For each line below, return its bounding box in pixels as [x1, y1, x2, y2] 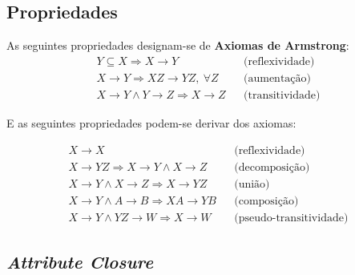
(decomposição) [234, 161, 310, 173]
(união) [234, 178, 270, 190]
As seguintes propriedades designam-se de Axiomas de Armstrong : [6, 37, 349, 54]
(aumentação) [244, 72, 312, 84]
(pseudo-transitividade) [234, 212, 349, 224]
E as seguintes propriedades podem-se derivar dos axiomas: [6, 114, 297, 131]
